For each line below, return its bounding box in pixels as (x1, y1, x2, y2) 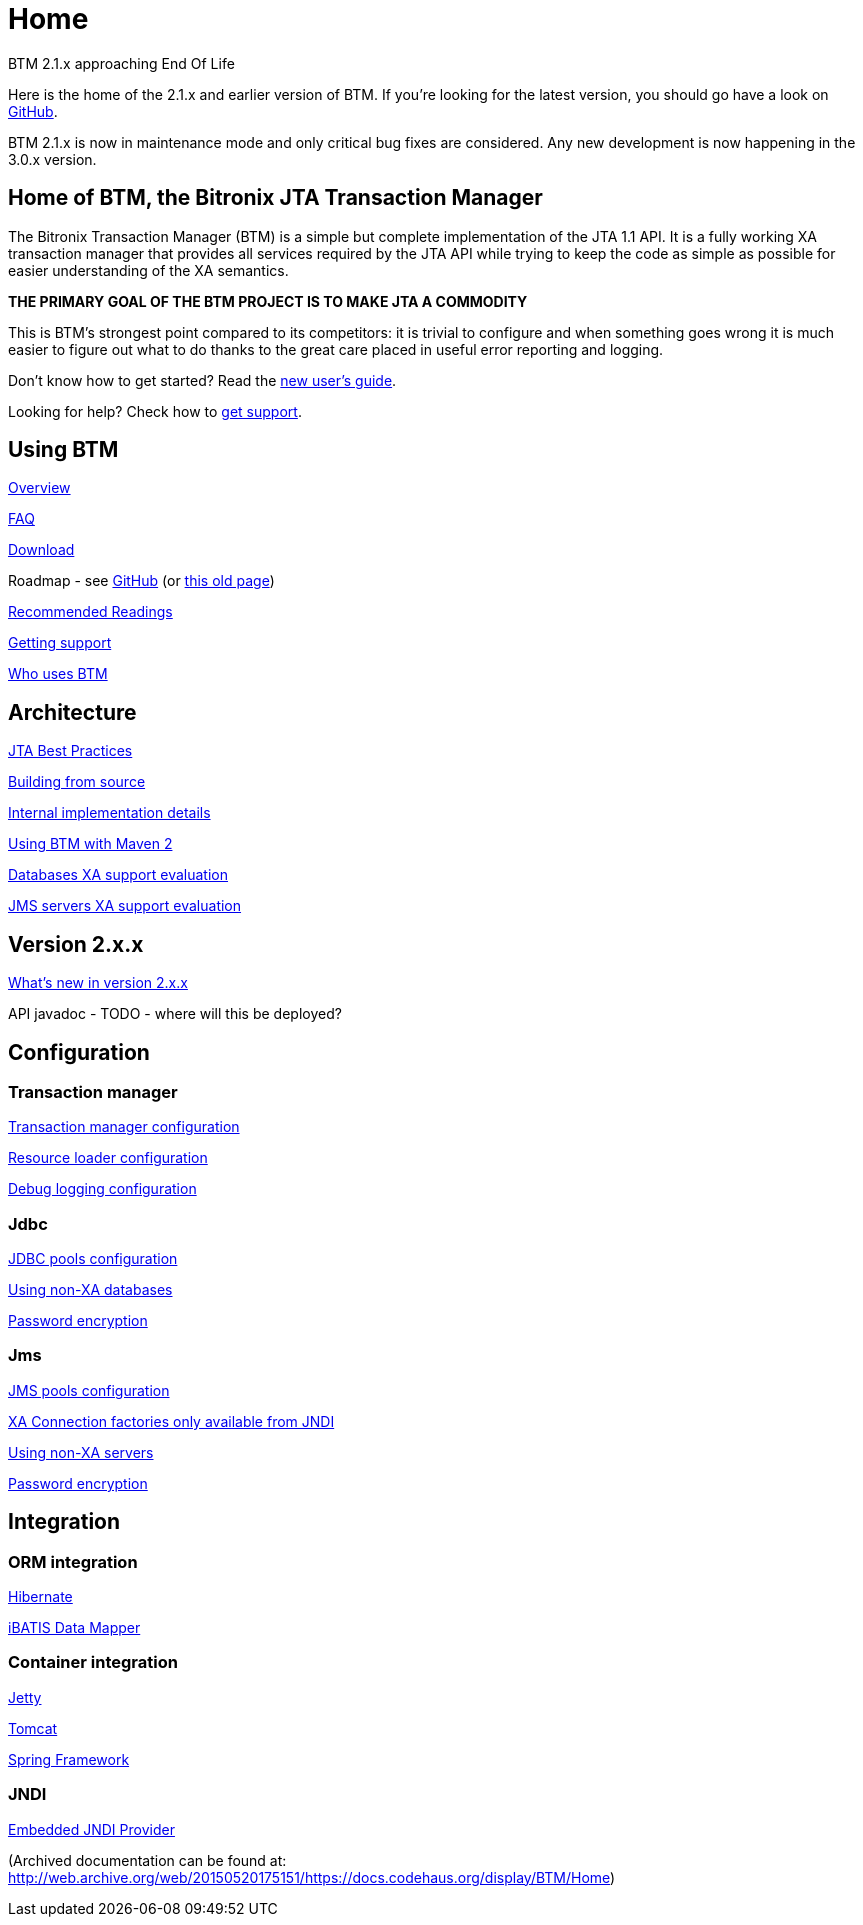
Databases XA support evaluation (8, 866, 229, 884)
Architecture (8, 699, 137, 725)
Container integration (8, 1652, 178, 1673)
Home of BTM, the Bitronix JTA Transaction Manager (8, 185, 543, 211)
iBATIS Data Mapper (8, 1619, 141, 1637)
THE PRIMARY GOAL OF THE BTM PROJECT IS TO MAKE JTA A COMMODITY (8, 292, 528, 310)
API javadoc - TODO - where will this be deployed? (8, 1005, 342, 1023)
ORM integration (8, 1551, 138, 1572)
